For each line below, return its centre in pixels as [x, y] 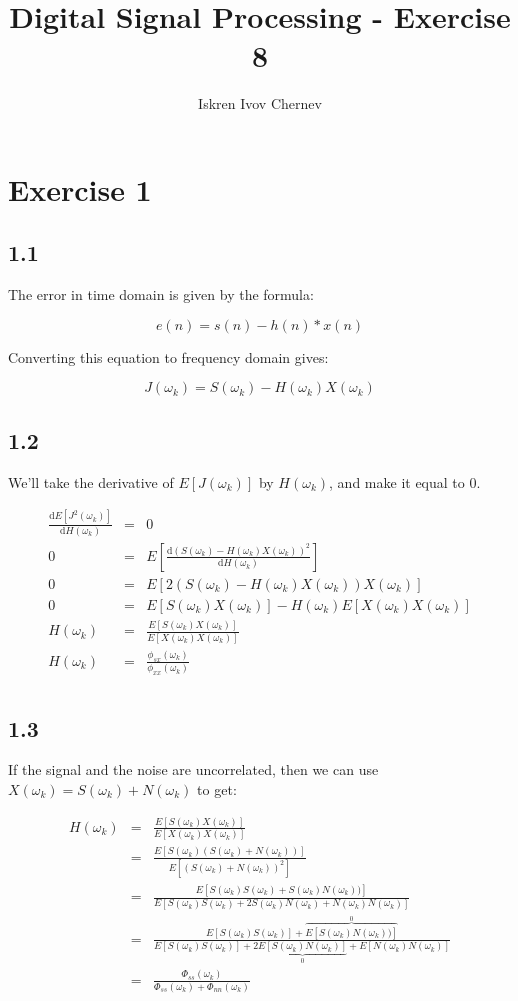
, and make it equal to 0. [405, 481]
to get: [217, 788]
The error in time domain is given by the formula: [161, 294]
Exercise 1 [80, 188]
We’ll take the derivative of [91, 481]
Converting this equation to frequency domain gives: [168, 356]
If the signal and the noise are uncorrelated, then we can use [193, 769]
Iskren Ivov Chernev [260, 103]
